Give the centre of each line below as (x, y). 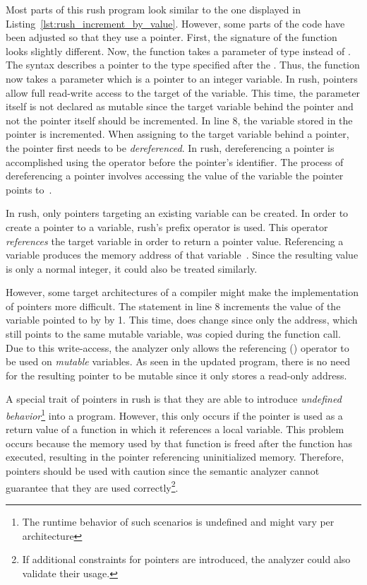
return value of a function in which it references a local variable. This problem (175, 429)
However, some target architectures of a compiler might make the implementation (182, 292)
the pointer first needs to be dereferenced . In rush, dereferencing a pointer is (170, 147)
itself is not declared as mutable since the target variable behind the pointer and (180, 106)
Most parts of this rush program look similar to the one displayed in (153, 9)
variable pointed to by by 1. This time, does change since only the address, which (182, 320)
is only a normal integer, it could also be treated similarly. (132, 268)
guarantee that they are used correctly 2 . (92, 486)
